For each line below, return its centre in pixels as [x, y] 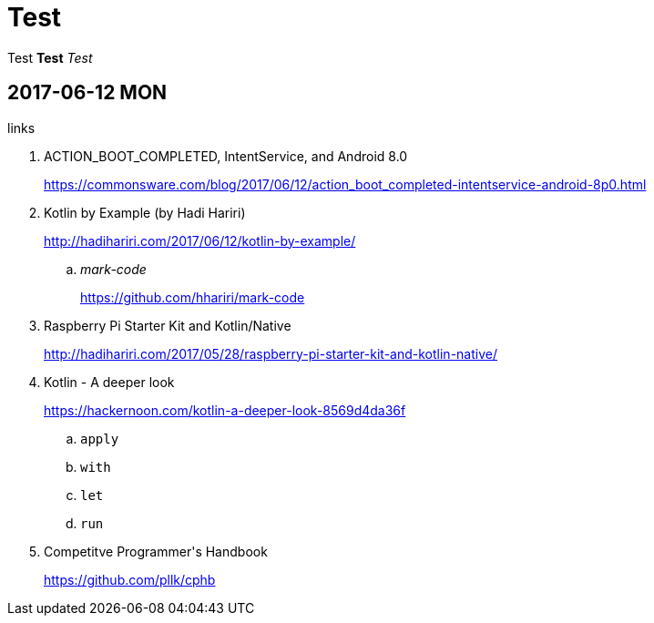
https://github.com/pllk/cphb [130, 579]
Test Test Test [50, 57]
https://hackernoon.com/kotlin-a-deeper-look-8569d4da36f [225, 410]
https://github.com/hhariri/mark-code [193, 297]
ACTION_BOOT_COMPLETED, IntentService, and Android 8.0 [226, 156]
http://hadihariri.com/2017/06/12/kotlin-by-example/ [200, 240]
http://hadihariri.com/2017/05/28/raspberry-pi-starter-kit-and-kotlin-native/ [271, 353]
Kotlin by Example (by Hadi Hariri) [145, 212]
